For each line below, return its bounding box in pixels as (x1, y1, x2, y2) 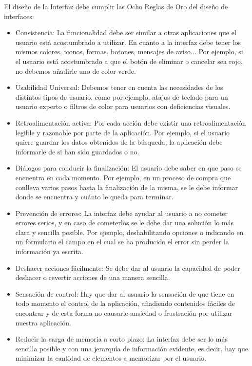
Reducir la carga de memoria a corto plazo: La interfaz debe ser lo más (15, 334, 228, 344)
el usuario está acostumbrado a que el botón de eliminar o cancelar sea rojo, (15, 56, 243, 66)
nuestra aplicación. (15, 317, 71, 327)
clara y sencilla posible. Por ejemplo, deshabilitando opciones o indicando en (15, 227, 244, 237)
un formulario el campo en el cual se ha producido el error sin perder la (15, 237, 229, 247)
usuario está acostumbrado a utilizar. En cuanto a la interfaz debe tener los (15, 37, 241, 47)
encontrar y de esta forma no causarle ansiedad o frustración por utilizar (15, 308, 233, 318)
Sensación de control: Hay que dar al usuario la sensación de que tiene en (15, 288, 234, 299)
